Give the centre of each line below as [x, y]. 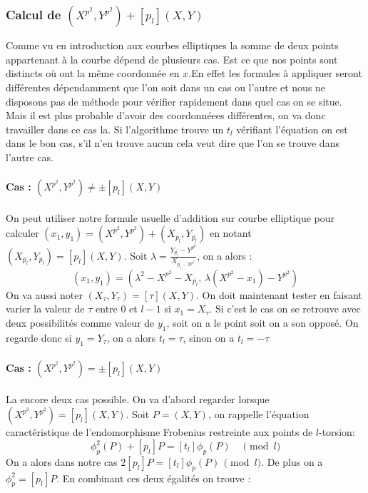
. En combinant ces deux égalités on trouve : [154, 478]
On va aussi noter [44, 294]
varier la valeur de [45, 309]
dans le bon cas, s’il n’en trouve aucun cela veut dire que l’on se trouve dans [173, 143]
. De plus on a [292, 461]
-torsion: [337, 432]
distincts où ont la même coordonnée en [93, 73]
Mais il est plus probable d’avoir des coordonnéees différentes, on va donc [166, 115]
